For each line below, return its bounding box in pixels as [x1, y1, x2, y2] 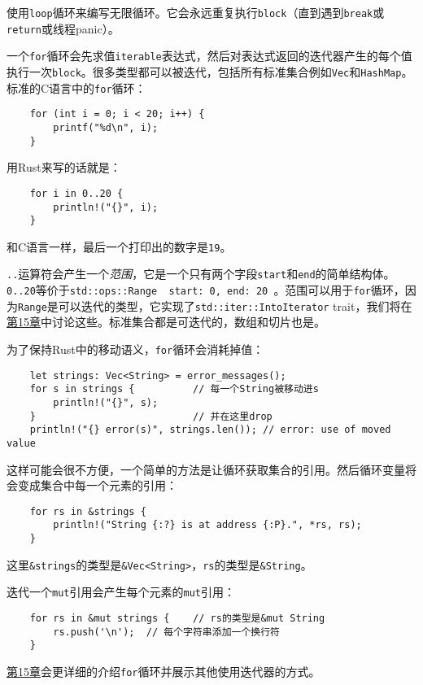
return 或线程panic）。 [7, 20, 120, 37]
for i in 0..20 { [29, 187, 124, 199]
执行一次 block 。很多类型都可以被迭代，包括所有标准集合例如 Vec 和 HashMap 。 [7, 63, 413, 80]
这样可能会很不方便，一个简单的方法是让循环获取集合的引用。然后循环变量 [7, 460, 405, 478]
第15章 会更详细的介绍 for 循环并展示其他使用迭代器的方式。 [7, 663, 321, 680]
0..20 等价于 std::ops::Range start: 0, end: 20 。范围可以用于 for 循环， [7, 281, 405, 299]
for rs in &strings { [29, 505, 146, 517]
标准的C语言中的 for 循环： [7, 79, 146, 96]
